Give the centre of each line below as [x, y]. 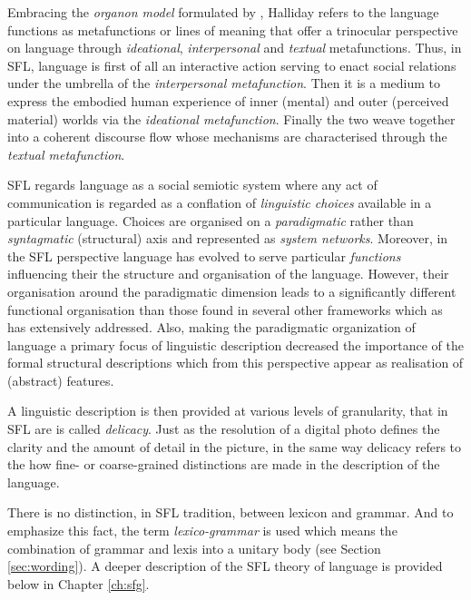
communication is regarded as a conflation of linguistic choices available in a [220, 202]
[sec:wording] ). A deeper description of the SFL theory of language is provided [225, 566]
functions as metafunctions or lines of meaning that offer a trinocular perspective [233, 30]
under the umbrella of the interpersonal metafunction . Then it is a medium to [224, 83]
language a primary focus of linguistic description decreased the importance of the [235, 344]
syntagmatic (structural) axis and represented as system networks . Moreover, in [228, 238]
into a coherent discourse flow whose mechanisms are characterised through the [227, 137]
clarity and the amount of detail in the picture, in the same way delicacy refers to [235, 446]
